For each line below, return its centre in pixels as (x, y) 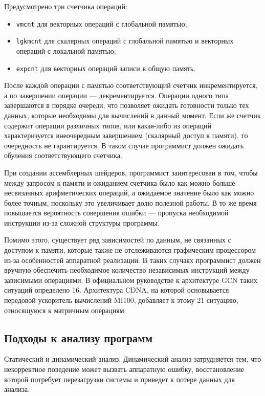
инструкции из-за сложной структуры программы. (82, 222)
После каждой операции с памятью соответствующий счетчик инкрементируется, (131, 85)
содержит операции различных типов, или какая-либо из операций (108, 125)
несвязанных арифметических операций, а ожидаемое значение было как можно (129, 193)
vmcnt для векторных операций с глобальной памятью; (102, 23)
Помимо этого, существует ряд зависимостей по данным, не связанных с (118, 240)
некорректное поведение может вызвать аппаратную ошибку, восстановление (124, 369)
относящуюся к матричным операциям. (65, 310)
